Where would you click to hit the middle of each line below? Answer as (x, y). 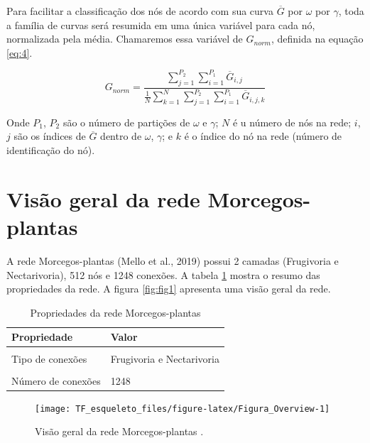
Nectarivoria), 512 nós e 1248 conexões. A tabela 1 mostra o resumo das (163, 274)
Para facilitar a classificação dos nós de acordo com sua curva (140, 11)
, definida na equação (317, 39)
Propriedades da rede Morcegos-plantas (115, 312)
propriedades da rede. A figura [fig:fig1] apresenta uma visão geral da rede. (169, 289)
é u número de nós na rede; (292, 122)
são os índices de (50, 136)
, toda (351, 11)
